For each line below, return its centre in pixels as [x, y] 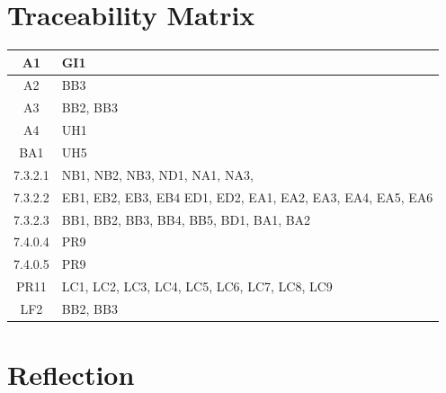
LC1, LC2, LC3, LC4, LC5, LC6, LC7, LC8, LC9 [197, 286]
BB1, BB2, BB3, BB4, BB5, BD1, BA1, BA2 [186, 219]
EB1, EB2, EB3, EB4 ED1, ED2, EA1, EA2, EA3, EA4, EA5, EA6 [247, 196]
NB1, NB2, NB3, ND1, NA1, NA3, [157, 174]
